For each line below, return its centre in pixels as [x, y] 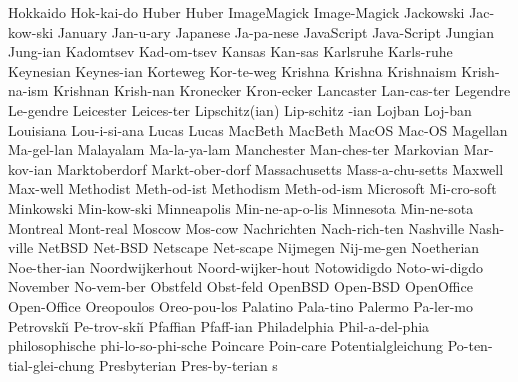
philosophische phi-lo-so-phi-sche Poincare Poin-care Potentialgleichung [225, 345]
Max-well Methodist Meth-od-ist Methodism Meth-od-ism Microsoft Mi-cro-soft [252, 188]
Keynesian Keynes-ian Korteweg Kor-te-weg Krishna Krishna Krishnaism [232, 70]
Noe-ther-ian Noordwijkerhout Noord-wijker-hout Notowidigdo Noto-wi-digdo [246, 266]
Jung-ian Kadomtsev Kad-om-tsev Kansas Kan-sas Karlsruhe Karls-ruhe [230, 51]
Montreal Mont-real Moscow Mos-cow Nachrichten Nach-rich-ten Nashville [236, 227]
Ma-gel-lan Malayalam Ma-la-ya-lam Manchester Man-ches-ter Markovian [233, 149]
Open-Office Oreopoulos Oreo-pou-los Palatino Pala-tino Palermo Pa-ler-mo [241, 305]
